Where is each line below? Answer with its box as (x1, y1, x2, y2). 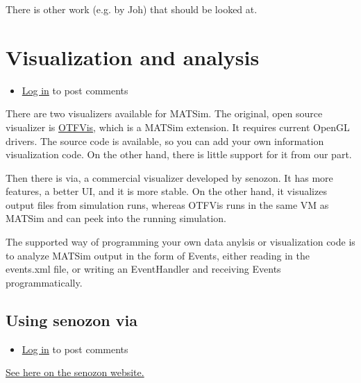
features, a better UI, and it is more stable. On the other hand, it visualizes (6, 184, 327, 198)
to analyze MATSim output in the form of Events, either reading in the (6, 248, 310, 262)
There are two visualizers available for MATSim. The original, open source (6, 106, 323, 121)
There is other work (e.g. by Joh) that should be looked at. (6, 2, 258, 16)
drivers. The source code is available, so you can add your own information (6, 133, 324, 148)
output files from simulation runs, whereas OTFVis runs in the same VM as (6, 197, 329, 212)
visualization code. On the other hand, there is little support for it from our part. (6, 147, 352, 162)
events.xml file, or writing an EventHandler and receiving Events (6, 262, 281, 276)
